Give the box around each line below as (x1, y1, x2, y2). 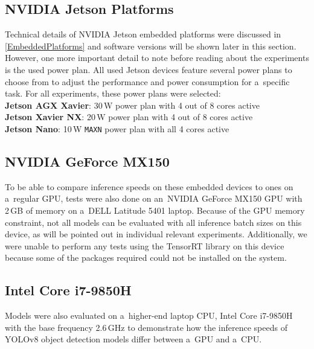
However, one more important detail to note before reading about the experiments (5, 51, 309, 64)
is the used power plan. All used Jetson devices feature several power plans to (5, 63, 292, 75)
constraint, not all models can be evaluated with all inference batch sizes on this (5, 216, 302, 228)
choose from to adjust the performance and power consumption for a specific (5, 75, 290, 88)
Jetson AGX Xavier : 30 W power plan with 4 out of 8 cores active (5, 98, 260, 111)
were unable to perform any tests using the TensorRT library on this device (5, 239, 284, 252)
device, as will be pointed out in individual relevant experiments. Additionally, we (5, 228, 307, 240)
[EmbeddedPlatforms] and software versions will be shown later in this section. (5, 39, 296, 52)
